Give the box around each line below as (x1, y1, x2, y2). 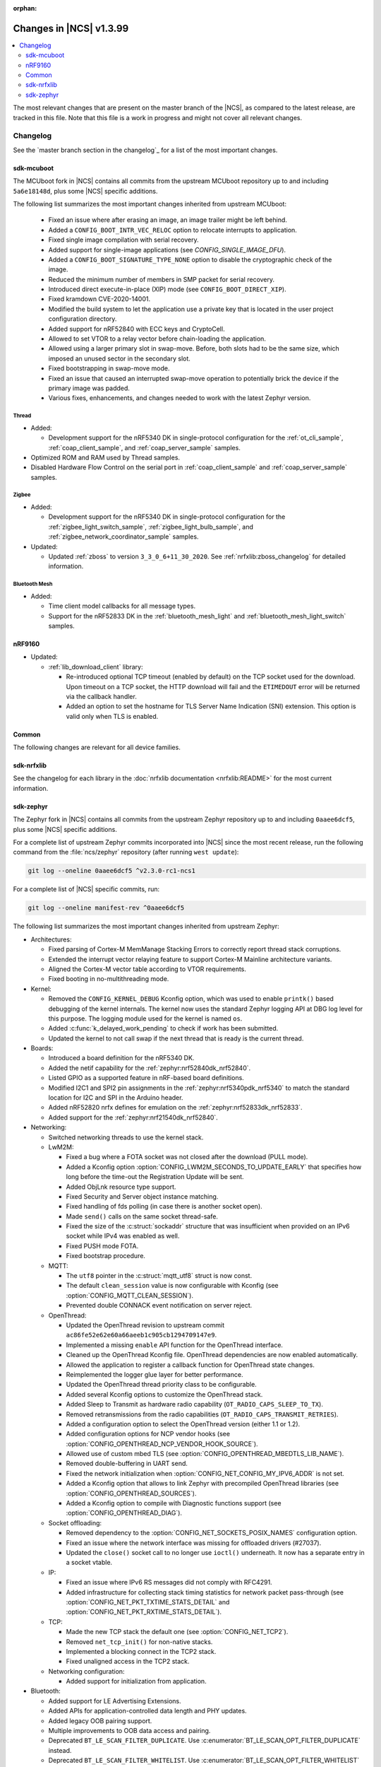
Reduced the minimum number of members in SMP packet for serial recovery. (48, 275, 275, 283)
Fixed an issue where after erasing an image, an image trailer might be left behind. (48, 216, 287, 224)
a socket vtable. (66, 1558, 113, 1567)
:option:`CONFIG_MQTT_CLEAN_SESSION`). (66, 1291, 194, 1300)
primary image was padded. (48, 384, 131, 392)
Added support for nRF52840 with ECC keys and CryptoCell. (48, 324, 225, 333)
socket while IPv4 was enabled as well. (66, 1232, 180, 1240)
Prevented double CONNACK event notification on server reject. (66, 1301, 253, 1310)
